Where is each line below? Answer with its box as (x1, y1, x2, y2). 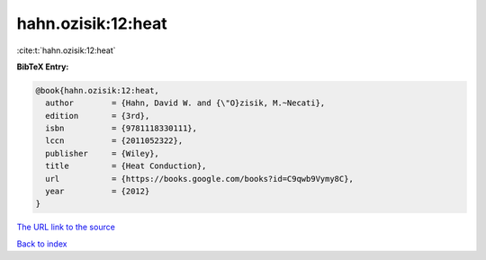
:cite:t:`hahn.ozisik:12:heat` (16, 45, 116, 56)
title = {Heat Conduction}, (45, 161, 207, 171)
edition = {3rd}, (45, 111, 150, 121)
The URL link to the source (16, 221, 116, 233)
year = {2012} (45, 186, 150, 197)
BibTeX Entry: (16, 61, 69, 72)
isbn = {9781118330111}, (45, 123, 198, 134)
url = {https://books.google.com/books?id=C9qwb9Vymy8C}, (45, 174, 355, 184)
